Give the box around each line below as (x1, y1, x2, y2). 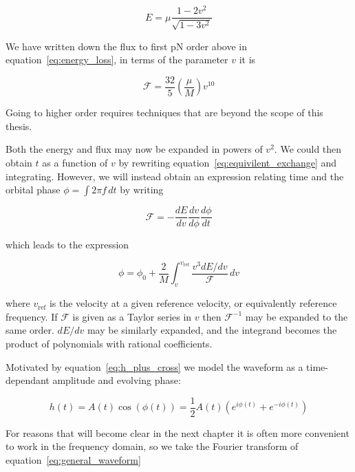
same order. (6, 323, 54, 337)
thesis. (6, 118, 32, 133)
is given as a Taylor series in (72, 309, 192, 323)
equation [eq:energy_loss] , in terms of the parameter (6, 52, 228, 67)
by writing (120, 182, 164, 197)
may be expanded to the (245, 309, 348, 323)
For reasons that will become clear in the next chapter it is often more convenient (6, 425, 349, 440)
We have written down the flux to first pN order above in (6, 39, 248, 53)
